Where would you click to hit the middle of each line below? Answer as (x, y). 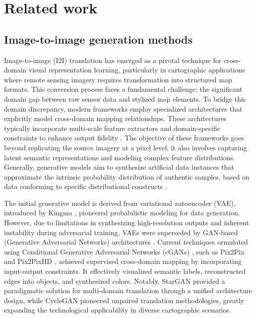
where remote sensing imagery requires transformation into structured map (118, 79)
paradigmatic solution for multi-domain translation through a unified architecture (128, 290)
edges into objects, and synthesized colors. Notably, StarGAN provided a (115, 281)
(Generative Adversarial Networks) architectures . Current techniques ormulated (126, 242)
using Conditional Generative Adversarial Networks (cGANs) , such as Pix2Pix (124, 251)
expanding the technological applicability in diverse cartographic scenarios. (118, 310)
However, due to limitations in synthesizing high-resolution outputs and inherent (127, 223)
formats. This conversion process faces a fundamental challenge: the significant (123, 89)
